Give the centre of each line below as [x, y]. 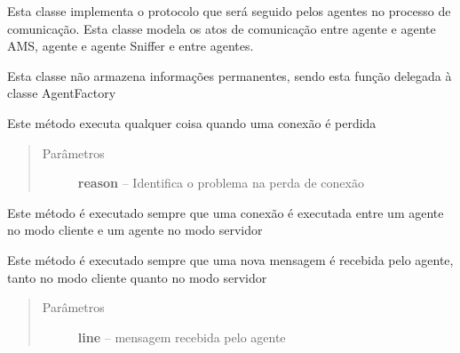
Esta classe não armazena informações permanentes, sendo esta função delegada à [230, 75]
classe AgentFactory [62, 93]
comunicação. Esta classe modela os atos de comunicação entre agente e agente [222, 28]
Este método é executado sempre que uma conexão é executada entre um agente [226, 212]
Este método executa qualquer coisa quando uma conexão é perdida [192, 122]
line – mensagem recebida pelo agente [182, 337]
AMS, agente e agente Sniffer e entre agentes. [131, 46]
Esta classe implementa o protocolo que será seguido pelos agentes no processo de [229, 11]
